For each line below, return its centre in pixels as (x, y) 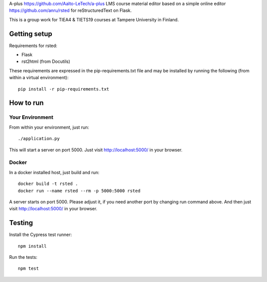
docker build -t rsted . (48, 184)
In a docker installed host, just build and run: (54, 172)
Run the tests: (23, 257)
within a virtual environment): (39, 78)
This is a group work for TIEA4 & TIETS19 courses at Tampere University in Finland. (94, 19)
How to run (26, 103)
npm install (32, 246)
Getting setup (31, 34)
